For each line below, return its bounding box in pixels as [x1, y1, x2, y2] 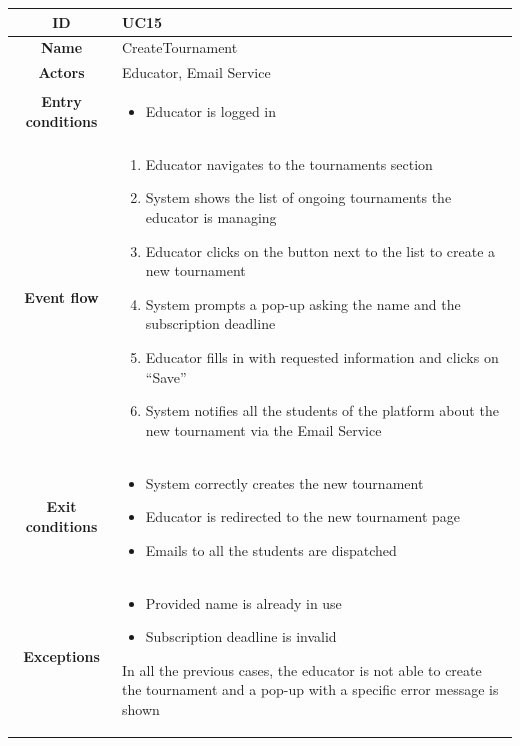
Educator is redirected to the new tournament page [145, 506, 461, 527]
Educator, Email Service [122, 62, 271, 83]
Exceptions [23, 645, 100, 666]
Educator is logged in [145, 101, 277, 122]
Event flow [24, 286, 99, 307]
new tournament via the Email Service [145, 419, 382, 440]
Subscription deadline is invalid [145, 626, 337, 647]
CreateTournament [122, 37, 238, 58]
